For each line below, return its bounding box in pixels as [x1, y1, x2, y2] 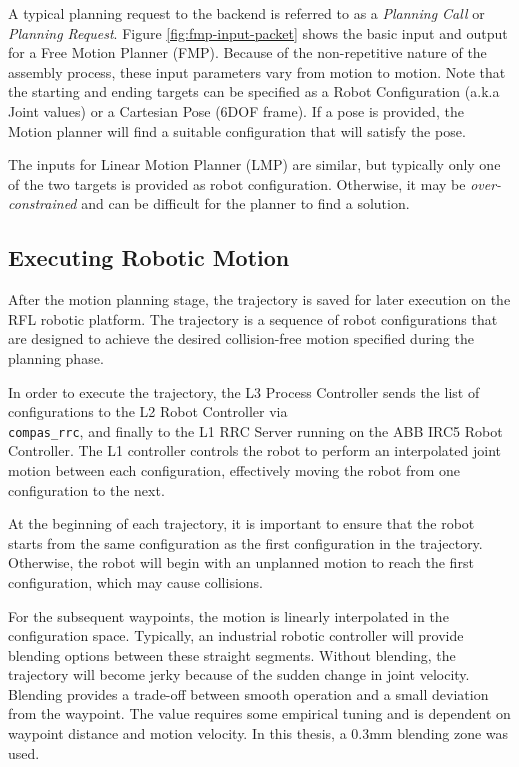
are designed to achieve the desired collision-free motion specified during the [8, 328, 474, 349]
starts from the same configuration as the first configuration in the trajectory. [8, 532, 483, 553]
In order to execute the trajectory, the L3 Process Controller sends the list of [8, 381, 480, 402]
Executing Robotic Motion [8, 242, 290, 273]
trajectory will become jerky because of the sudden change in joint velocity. [8, 664, 470, 685]
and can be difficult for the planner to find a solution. [81, 193, 410, 214]
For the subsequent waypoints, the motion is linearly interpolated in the [8, 605, 449, 626]
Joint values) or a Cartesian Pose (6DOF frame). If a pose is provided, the [8, 100, 464, 121]
